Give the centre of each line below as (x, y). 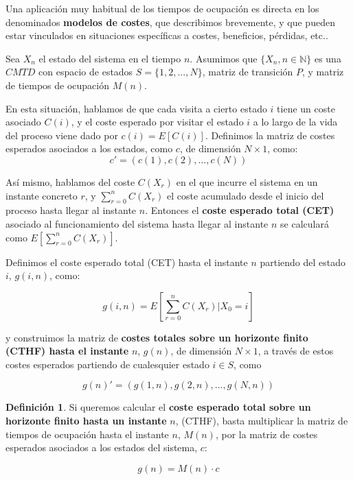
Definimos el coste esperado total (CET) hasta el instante (127, 262)
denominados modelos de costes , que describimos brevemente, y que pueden (170, 22)
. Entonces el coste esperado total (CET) (240, 210)
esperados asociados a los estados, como (89, 148)
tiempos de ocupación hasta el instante (87, 434)
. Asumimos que (224, 58)
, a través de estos (296, 351)
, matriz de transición (248, 72)
